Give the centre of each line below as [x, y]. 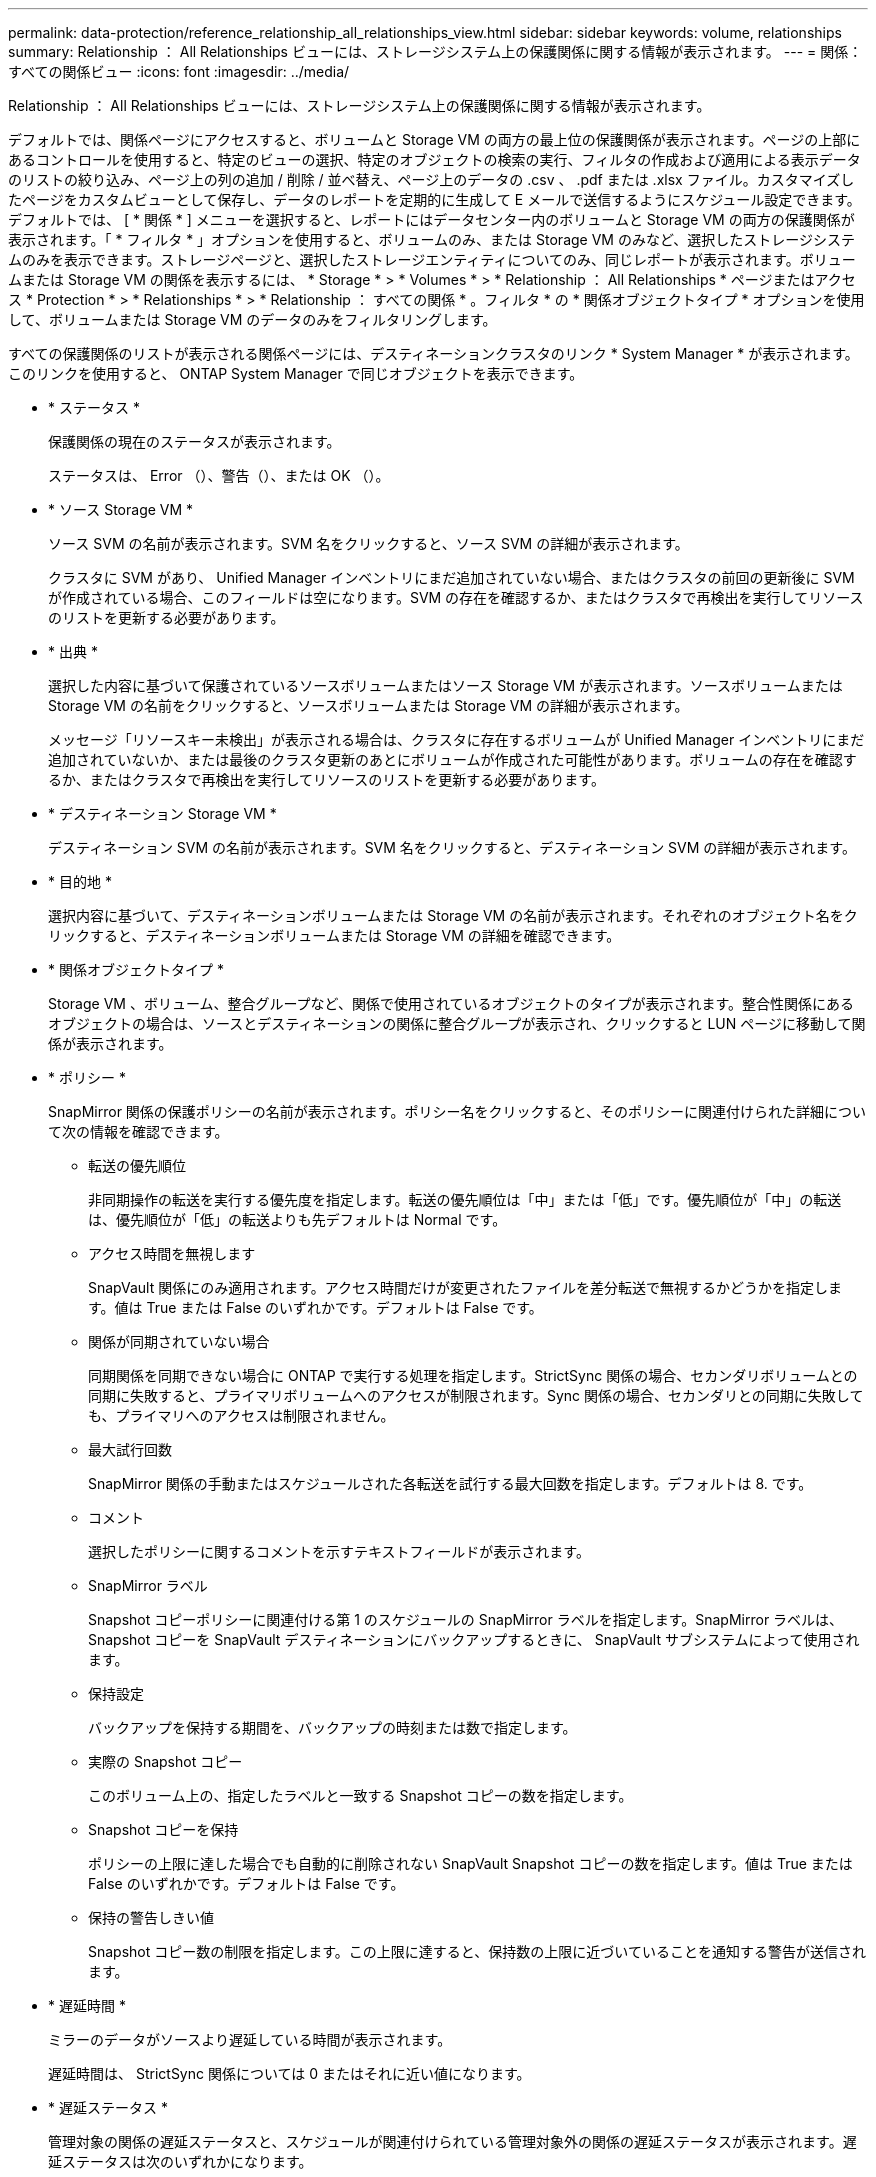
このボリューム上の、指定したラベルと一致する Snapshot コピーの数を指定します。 [360, 1795]
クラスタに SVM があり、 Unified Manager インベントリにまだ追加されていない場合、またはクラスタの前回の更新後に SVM [451, 577]
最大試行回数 [130, 1449]
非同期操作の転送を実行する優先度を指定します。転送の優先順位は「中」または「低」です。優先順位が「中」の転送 [465, 1199]
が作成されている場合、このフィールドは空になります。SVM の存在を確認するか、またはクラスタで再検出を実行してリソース [456, 597]
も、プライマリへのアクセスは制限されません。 [241, 1415]
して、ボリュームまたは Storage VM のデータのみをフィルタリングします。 [252, 319]
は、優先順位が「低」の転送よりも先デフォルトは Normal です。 [297, 1219]
